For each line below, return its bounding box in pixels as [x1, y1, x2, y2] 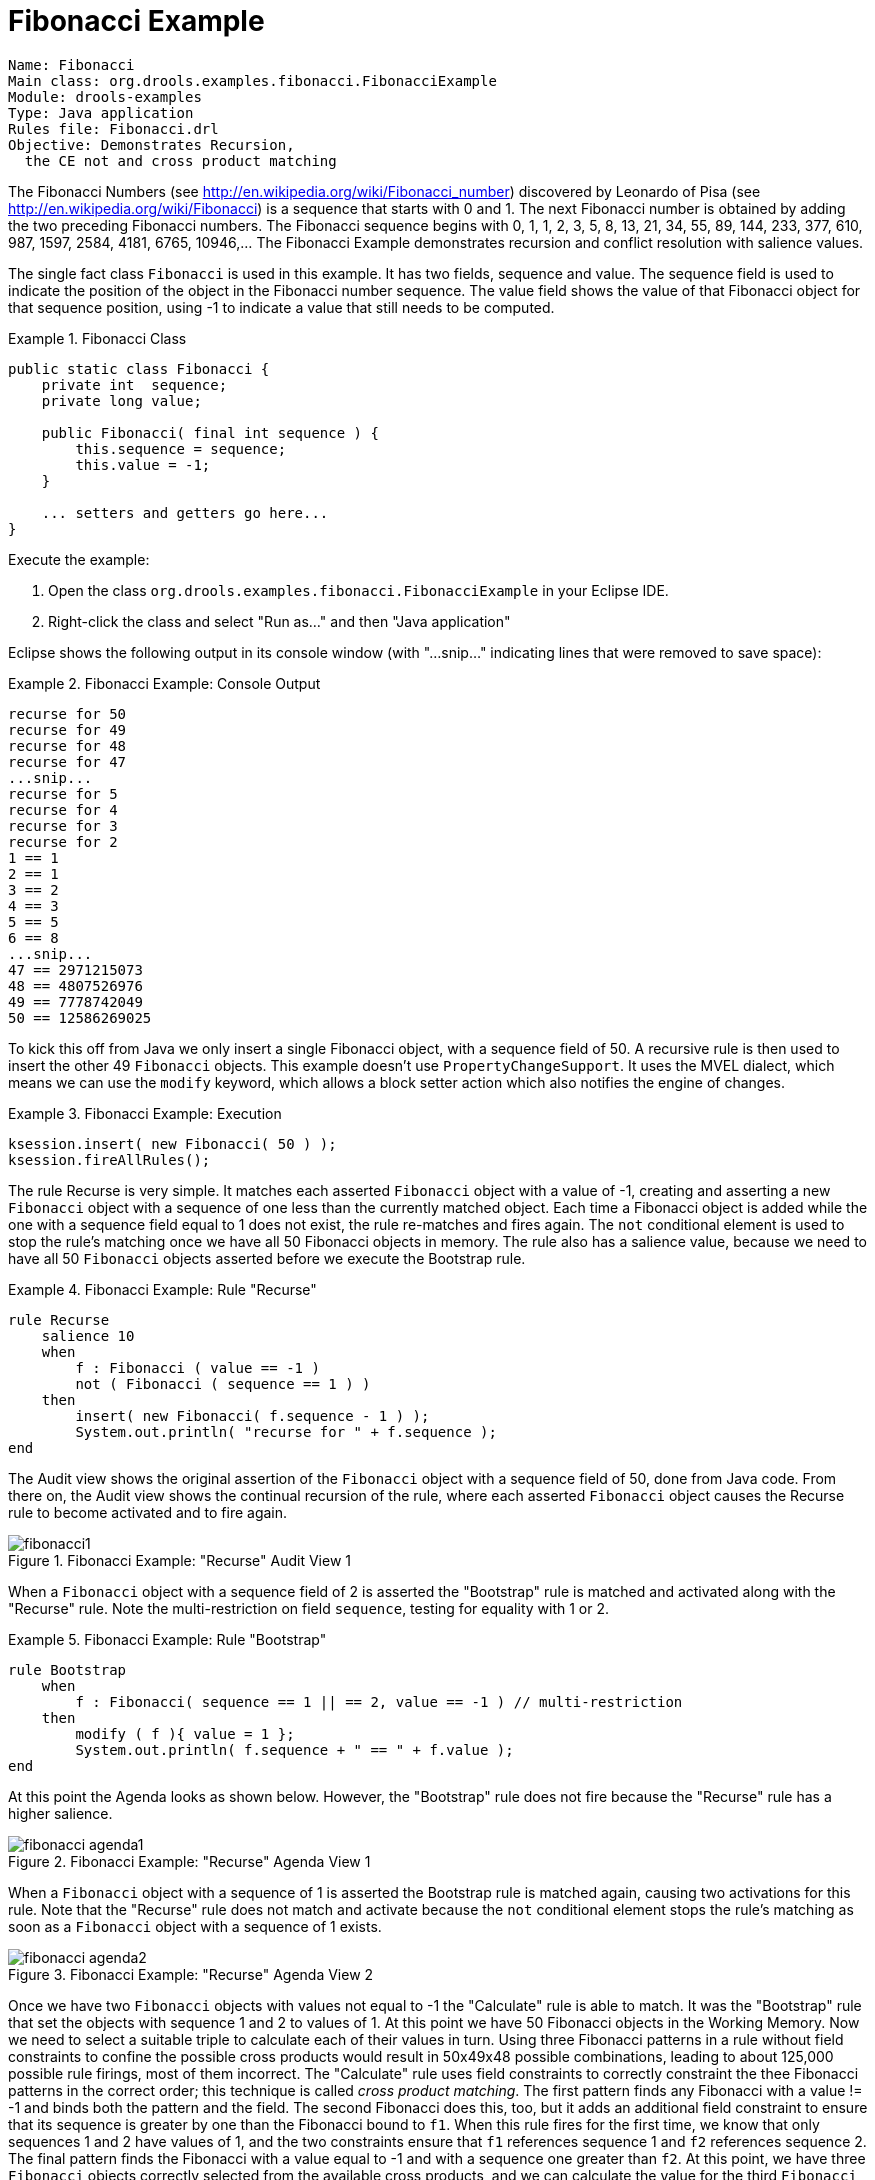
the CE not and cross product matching [24, 152, 337, 169]
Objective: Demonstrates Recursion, [8, 136, 295, 153]
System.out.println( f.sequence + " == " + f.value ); [75, 1741, 514, 1758]
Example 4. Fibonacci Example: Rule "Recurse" [8, 1280, 317, 1298]
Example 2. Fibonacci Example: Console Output [8, 674, 321, 692]
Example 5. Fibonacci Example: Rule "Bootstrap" [8, 1630, 327, 1648]
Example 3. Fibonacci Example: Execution [8, 1104, 282, 1122]
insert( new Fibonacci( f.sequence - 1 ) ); [75, 1407, 430, 1424]
